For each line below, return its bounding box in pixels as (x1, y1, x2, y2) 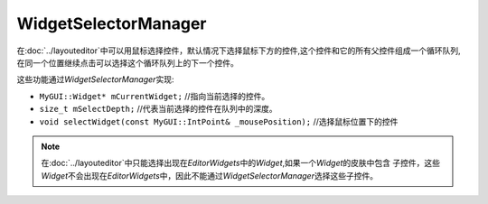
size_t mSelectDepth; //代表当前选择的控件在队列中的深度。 (39, 104, 277, 115)
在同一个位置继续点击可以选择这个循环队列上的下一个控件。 (16, 57, 239, 68)
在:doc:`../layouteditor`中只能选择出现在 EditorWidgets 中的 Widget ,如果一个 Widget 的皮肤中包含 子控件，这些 (41, 158, 440, 169)
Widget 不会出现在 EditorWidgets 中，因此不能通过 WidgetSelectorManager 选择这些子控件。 (41, 170, 379, 181)
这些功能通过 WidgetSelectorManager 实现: (16, 74, 174, 85)
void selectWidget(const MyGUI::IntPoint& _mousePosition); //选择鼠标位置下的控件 (39, 116, 399, 126)
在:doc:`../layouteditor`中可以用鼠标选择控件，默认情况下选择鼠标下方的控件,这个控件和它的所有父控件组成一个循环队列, (16, 45, 461, 56)
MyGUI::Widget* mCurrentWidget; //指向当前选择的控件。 (39, 90, 270, 101)
